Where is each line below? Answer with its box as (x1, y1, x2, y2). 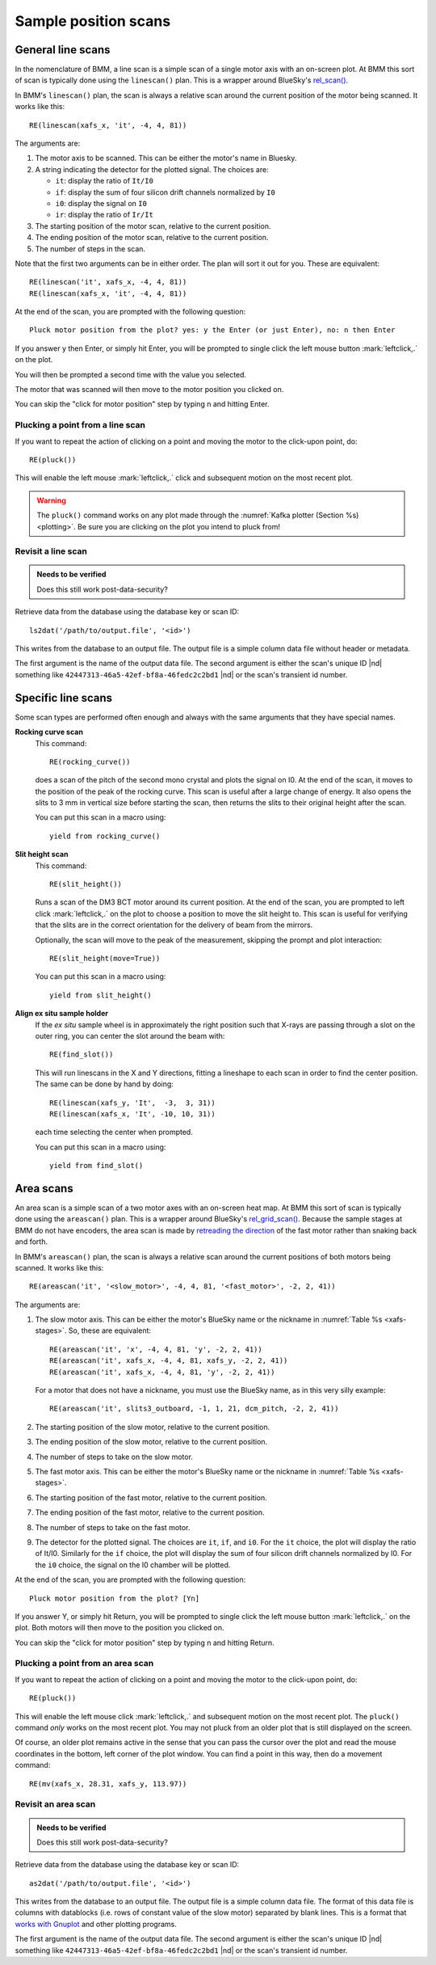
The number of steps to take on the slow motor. (35, 1452, 194, 1461)
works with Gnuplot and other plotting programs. (15, 1919, 178, 1929)
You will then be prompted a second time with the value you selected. (15, 369, 246, 379)
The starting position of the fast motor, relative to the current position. (35, 1492, 267, 1503)
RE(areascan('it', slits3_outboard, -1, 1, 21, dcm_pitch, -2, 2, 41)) (49, 1404, 339, 1414)
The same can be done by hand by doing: (35, 1079, 174, 1089)
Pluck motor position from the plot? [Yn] (29, 1593, 200, 1603)
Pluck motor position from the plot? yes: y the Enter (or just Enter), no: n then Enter (29, 326, 396, 335)
